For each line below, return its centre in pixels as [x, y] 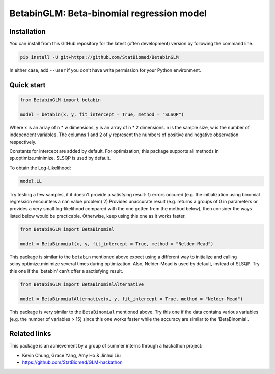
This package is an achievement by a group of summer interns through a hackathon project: [106, 346]
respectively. [23, 142]
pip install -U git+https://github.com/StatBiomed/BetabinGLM [99, 57]
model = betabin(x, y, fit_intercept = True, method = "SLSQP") [102, 114]
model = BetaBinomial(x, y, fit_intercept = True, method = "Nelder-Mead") [117, 244]
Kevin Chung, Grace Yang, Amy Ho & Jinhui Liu [72, 355]
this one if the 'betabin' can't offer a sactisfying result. [66, 271]
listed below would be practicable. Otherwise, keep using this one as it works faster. [98, 216]
